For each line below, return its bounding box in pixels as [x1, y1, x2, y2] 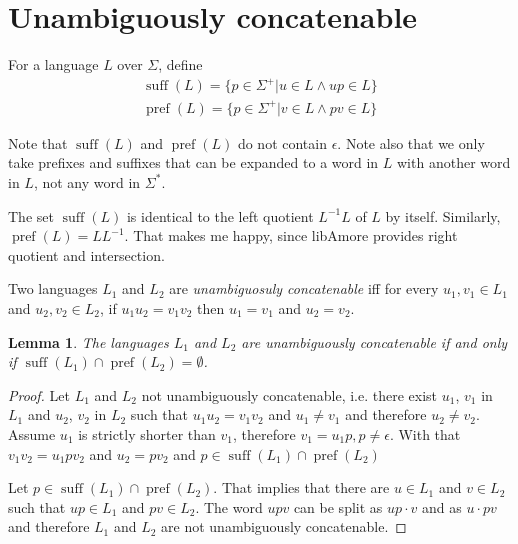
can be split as [293, 496, 383, 517]
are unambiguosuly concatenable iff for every [169, 278, 439, 299]
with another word [397, 152, 511, 173]
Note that [8, 132, 68, 153]
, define [158, 54, 203, 75]
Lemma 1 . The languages [8, 331, 169, 352]
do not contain [237, 132, 327, 153]
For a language [8, 54, 99, 75]
